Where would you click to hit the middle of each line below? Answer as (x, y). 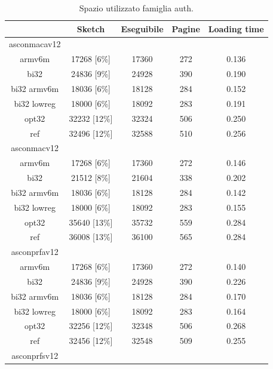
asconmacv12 (35, 148)
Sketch (91, 28)
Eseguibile (142, 28)
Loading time (236, 28)
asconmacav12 (35, 44)
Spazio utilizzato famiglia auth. (136, 8)
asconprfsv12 (35, 356)
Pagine (186, 28)
